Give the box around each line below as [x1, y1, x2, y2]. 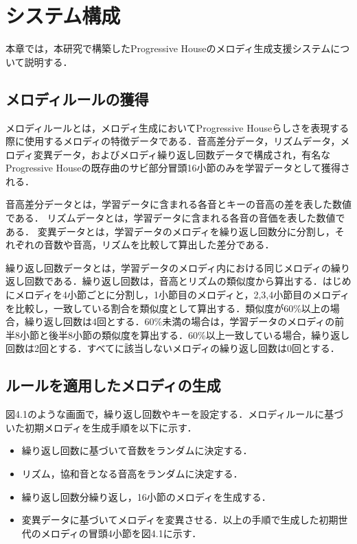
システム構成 [5, 1, 121, 29]
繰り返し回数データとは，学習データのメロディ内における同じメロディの [5, 260, 332, 274]
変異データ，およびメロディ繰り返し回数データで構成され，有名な [34, 147, 331, 161]
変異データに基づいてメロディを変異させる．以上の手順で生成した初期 [21, 512, 338, 527]
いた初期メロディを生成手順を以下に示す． [5, 420, 197, 434]
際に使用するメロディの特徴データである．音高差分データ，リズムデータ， [5, 134, 341, 148]
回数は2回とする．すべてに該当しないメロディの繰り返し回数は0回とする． [5, 341, 340, 355]
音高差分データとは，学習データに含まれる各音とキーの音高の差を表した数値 [5, 197, 352, 211]
